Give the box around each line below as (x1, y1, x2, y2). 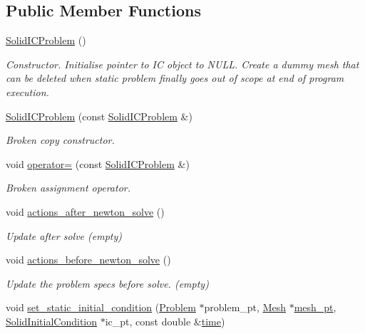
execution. (6, 84, 49, 99)
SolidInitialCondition (6, 313, 98, 328)
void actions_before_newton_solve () (6, 252, 171, 267)
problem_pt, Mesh (204, 300, 286, 315)
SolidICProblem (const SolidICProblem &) (6, 108, 192, 123)
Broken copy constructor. (6, 132, 115, 147)
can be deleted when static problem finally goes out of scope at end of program (6, 71, 344, 85)
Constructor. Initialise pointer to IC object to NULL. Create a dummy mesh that (6, 56, 359, 71)
